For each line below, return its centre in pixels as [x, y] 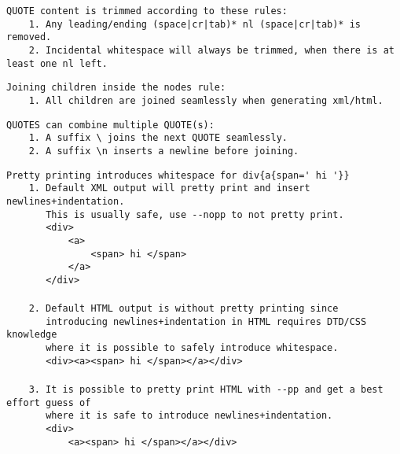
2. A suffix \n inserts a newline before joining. [164, 151]
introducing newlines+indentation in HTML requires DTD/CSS [206, 321]
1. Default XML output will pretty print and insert [169, 188]
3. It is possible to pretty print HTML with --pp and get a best [206, 389]
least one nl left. [57, 63]
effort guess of [49, 402]
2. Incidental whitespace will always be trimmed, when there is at [211, 50]
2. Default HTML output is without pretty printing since [183, 309]
